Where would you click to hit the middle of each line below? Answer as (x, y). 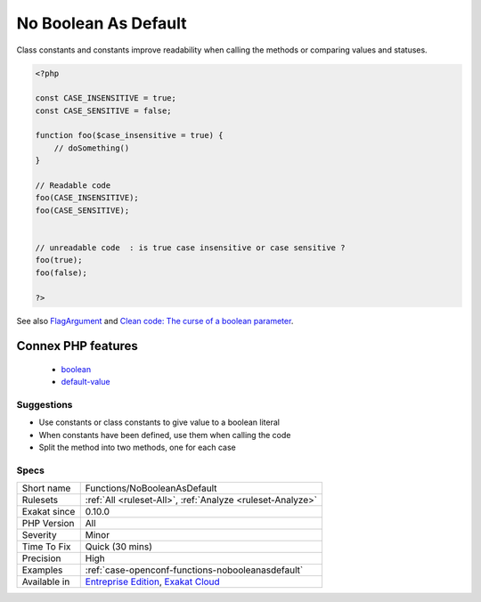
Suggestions (45, 405)
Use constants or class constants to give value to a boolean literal (159, 422)
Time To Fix (46, 547)
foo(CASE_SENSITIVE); (82, 210)
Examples (42, 570)
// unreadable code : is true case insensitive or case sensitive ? (190, 248)
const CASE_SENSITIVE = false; (104, 110)
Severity (39, 535)
